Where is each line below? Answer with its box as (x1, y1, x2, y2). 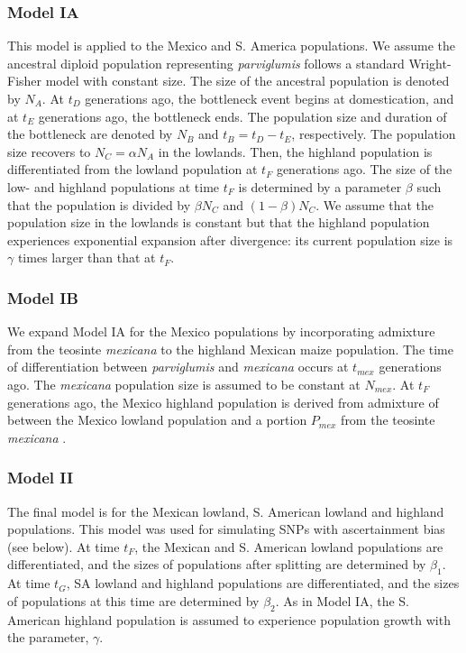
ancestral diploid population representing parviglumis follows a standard (7, 53, 405, 72)
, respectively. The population (291, 124, 456, 143)
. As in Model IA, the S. (275, 591, 410, 610)
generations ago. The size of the (276, 160, 452, 179)
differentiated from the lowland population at (7, 160, 258, 179)
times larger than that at (17, 248, 156, 267)
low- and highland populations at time (7, 177, 220, 196)
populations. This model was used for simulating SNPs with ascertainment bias (7, 520, 445, 538)
